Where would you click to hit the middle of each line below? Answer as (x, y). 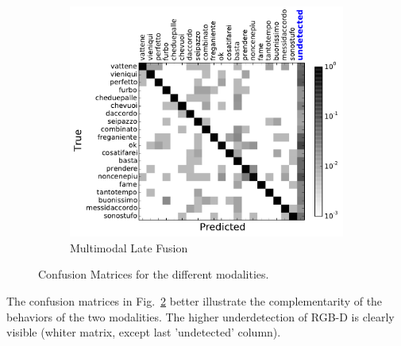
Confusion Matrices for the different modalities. (154, 274)
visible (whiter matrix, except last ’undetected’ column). (144, 332)
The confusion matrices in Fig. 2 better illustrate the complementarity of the (195, 301)
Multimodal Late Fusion (129, 247)
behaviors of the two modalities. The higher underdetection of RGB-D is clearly (200, 316)
